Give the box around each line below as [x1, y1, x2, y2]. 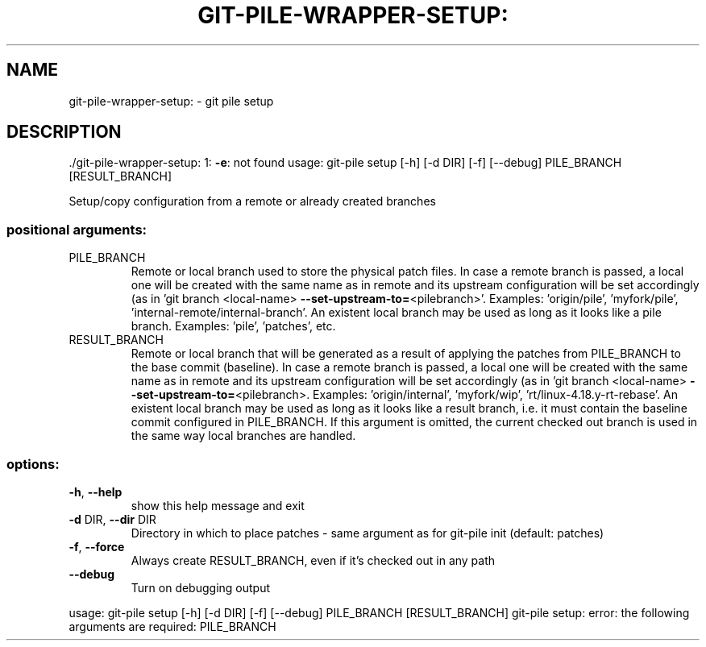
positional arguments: [6, 221, 147, 238]
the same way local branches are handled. [131, 429, 356, 443]
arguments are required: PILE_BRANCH [69, 619, 276, 633]
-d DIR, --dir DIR [69, 512, 156, 526]
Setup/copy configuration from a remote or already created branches [69, 194, 436, 209]
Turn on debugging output [131, 580, 271, 595]
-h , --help [69, 484, 123, 499]
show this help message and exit [131, 498, 305, 512]
